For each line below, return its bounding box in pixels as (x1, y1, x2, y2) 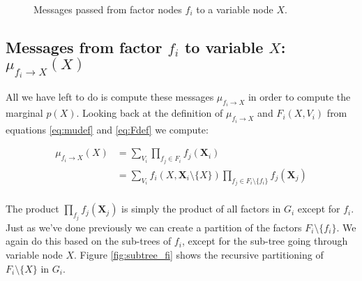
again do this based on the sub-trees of (6, 233, 172, 248)
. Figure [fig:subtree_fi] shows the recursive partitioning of (73, 247, 324, 261)
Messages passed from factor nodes (33, 2, 182, 16)
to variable (184, 36, 264, 57)
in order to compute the (248, 89, 351, 103)
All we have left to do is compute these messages (6, 89, 214, 103)
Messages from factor (6, 36, 163, 57)
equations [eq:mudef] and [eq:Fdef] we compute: (6, 122, 209, 136)
